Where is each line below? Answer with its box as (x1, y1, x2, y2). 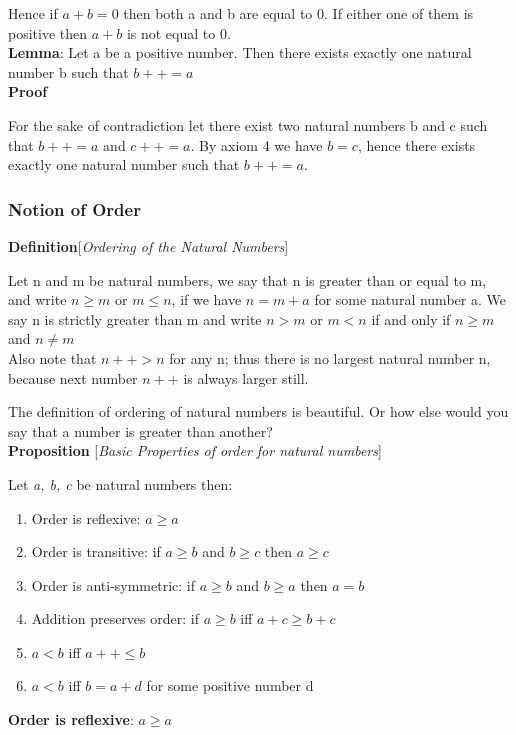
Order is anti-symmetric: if (31, 574, 196, 595)
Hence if (8, 3, 58, 23)
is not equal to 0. (126, 22, 231, 43)
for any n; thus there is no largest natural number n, (169, 347, 491, 368)
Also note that (8, 347, 97, 368)
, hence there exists (357, 134, 476, 155)
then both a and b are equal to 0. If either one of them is (123, 3, 474, 23)
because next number (8, 367, 138, 388)
